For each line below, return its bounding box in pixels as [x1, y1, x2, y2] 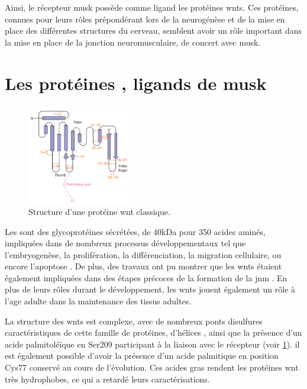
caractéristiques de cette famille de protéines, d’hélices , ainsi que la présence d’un [5, 326, 302, 339]
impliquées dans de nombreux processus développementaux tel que [5, 237, 246, 249]
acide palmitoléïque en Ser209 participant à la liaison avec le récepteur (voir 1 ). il [5, 337, 300, 350]
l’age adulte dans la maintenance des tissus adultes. [5, 295, 192, 307]
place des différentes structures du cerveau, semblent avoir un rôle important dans [5, 24, 302, 37]
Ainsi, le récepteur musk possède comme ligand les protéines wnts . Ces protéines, [5, 1, 299, 13]
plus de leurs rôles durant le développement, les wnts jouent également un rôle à [5, 283, 295, 295]
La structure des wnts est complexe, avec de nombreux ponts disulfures [5, 314, 263, 327]
